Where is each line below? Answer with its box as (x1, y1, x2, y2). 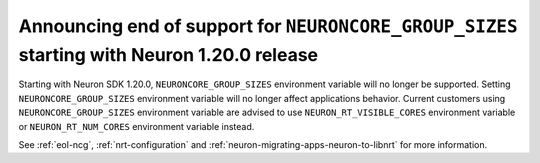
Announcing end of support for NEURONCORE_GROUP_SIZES (18, 15, 518, 37)
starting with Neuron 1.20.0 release (18, 43, 319, 66)
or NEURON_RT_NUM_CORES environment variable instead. (18, 120, 255, 132)
